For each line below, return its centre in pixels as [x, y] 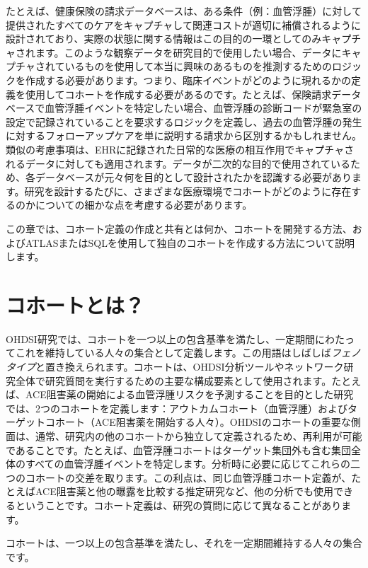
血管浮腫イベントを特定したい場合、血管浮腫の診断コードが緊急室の [203, 108]
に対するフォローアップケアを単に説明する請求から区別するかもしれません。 [184, 135]
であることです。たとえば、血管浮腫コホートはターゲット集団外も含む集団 [179, 450]
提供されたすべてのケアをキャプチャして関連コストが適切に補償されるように [183, 24]
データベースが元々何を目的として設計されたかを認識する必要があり [193, 177]
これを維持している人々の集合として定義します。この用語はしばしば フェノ [188, 353]
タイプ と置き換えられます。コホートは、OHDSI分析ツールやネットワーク [175, 366]
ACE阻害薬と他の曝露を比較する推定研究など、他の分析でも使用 [184, 491]
